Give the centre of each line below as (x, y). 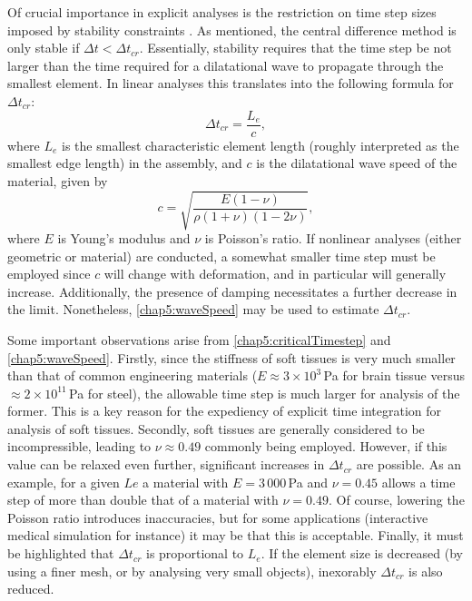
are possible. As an (409, 464)
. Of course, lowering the (396, 500)
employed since (49, 274)
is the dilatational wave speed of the (357, 163)
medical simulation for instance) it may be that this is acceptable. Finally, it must (236, 535)
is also (426, 571)
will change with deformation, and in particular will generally (275, 274)
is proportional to (195, 553)
